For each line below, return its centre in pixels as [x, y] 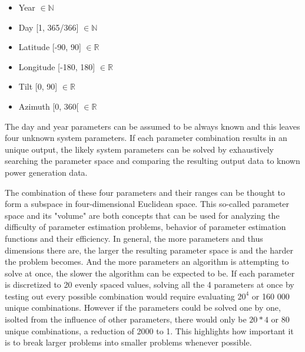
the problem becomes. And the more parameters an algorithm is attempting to [147, 261]
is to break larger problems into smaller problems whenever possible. [128, 342]
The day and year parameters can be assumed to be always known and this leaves [152, 126]
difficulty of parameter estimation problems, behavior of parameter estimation [145, 227]
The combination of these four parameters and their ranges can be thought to [145, 192]
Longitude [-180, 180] [57, 66]
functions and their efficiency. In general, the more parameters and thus [134, 238]
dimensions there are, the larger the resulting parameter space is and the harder [149, 250]
